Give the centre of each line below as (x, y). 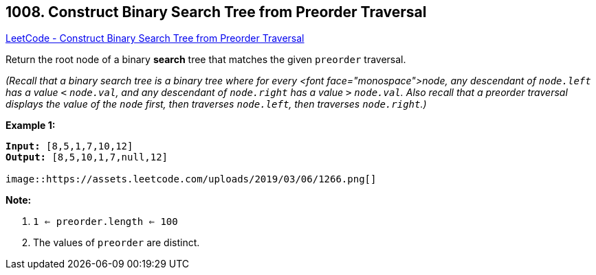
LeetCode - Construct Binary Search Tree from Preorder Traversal (155, 38)
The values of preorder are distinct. (117, 243)
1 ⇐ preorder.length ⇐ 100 (106, 222)
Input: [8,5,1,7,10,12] (69, 146)
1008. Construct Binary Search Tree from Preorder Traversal (216, 12)
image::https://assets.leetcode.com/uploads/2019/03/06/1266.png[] (191, 179)
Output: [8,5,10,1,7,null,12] (87, 157)
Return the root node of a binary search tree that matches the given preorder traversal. (206, 60)
